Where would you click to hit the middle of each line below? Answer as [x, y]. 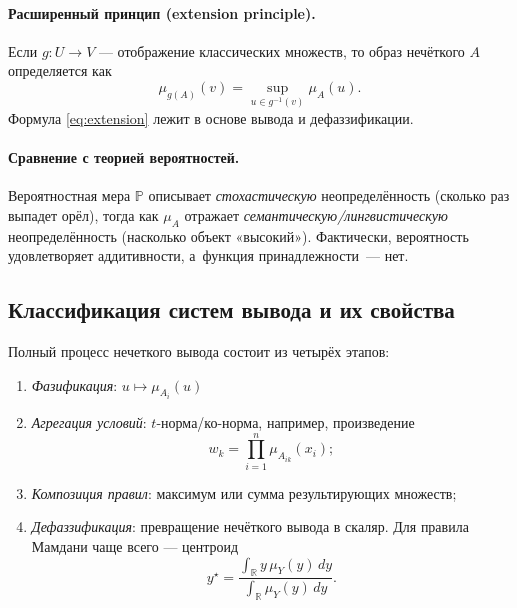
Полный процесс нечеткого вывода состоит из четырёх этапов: [199, 351]
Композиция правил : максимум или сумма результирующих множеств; [244, 492]
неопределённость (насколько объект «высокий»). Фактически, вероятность [238, 235]
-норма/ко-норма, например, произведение [285, 422]
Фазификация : [74, 384]
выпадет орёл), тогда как [83, 214]
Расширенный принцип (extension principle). [162, 12]
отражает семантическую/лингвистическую [316, 214]
